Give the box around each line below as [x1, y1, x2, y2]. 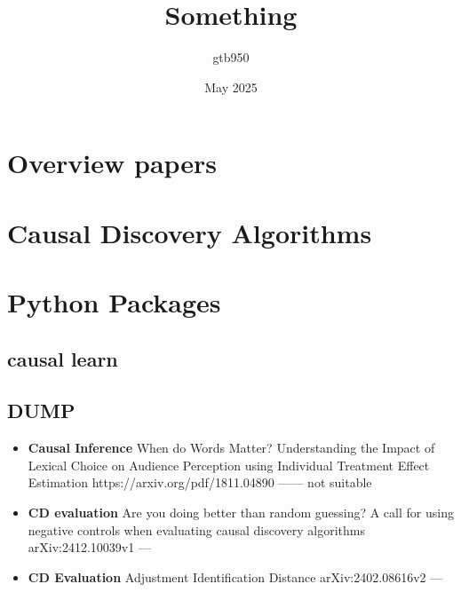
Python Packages [7, 284, 221, 320]
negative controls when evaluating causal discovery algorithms [28, 520, 365, 539]
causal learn [7, 344, 118, 372]
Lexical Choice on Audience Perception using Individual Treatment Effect [28, 455, 430, 474]
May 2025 [204, 77, 258, 96]
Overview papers [7, 145, 218, 181]
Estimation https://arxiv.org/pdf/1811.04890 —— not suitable [28, 473, 372, 492]
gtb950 [212, 48, 250, 67]
